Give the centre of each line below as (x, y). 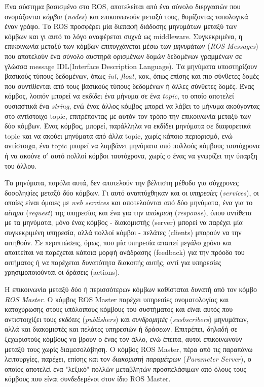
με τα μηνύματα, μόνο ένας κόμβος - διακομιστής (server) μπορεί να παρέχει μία (124, 222)
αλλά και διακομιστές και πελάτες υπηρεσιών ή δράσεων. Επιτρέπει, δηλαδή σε (121, 329)
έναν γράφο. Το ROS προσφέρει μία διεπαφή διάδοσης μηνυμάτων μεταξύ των (121, 26)
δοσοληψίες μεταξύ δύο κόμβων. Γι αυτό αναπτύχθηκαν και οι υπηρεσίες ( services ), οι (132, 192)
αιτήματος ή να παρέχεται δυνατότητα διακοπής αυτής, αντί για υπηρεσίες (113, 262)
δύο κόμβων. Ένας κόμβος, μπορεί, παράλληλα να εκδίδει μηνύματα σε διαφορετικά (128, 126)
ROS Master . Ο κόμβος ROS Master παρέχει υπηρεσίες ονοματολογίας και (117, 299)
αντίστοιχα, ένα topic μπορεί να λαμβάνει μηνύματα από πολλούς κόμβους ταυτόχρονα (132, 146)
